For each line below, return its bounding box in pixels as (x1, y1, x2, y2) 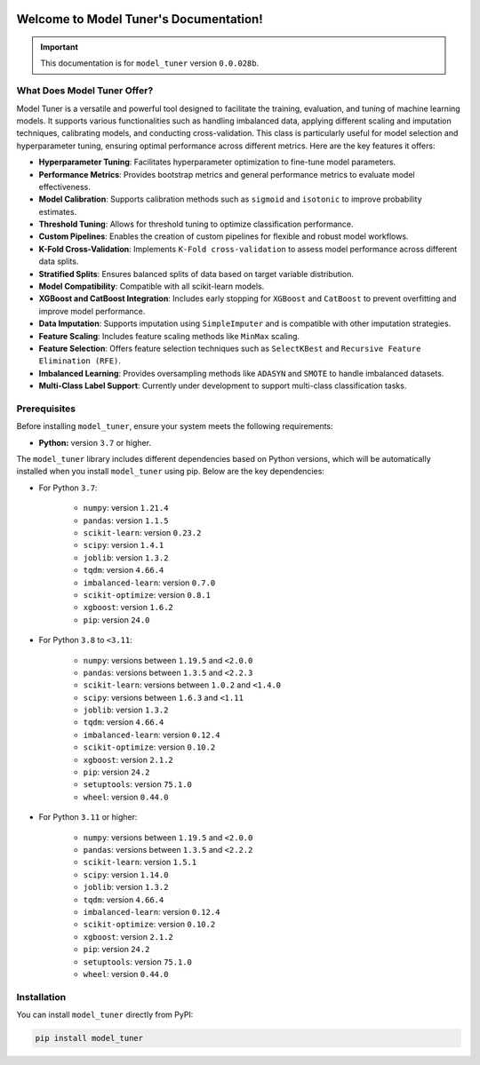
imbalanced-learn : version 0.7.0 (83, 577, 216, 588)
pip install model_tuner (35, 1033, 144, 1044)
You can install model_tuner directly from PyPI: (16, 1009, 194, 1021)
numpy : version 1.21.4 (83, 503, 169, 513)
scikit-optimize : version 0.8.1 (83, 589, 211, 600)
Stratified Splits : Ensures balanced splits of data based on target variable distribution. (38, 268, 355, 279)
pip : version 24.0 (83, 614, 150, 625)
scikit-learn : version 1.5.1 (83, 857, 197, 868)
